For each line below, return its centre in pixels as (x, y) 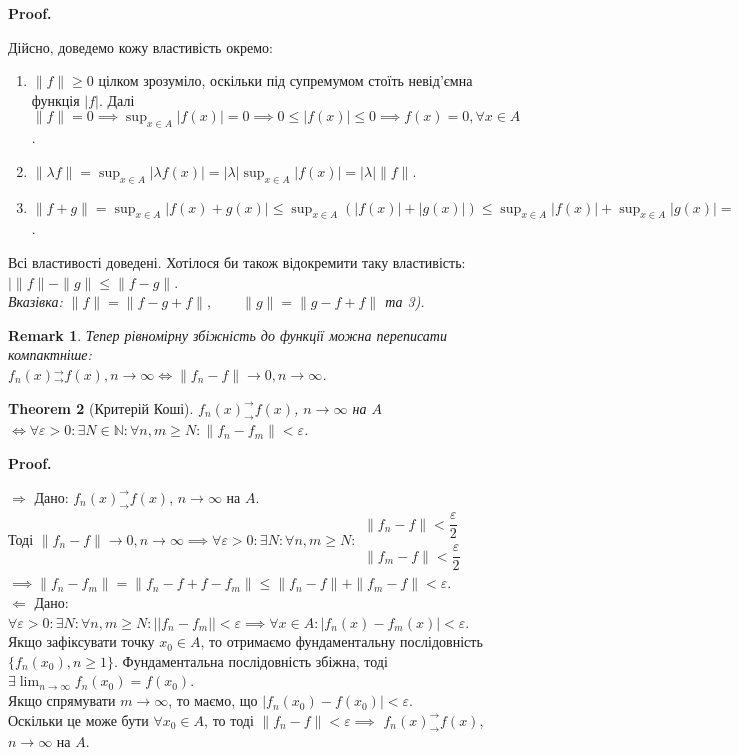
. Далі (116, 99)
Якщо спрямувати (62, 700)
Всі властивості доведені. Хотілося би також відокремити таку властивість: (237, 261)
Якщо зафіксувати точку (81, 641)
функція (55, 99)
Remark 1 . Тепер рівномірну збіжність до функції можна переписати (227, 334)
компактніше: (50, 354)
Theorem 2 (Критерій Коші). (101, 407)
